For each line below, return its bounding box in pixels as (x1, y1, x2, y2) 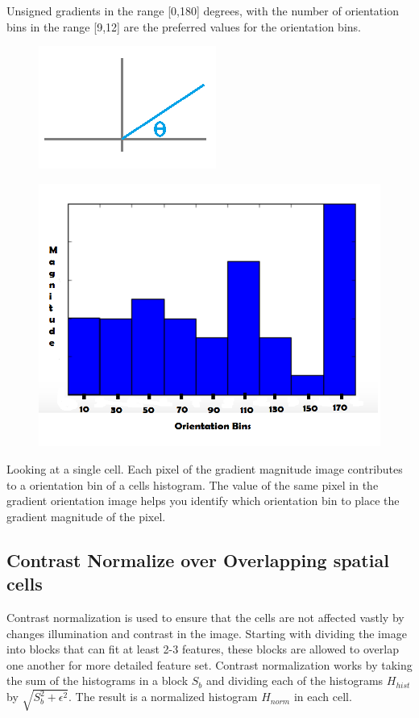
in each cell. (293, 688, 352, 705)
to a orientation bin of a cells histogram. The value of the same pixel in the (6, 476, 379, 493)
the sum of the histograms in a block (6, 672, 189, 689)
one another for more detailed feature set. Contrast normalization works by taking (6, 656, 413, 673)
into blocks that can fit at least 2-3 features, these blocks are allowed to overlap (6, 641, 399, 657)
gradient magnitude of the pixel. (6, 507, 166, 524)
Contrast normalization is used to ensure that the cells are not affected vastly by (6, 608, 404, 625)
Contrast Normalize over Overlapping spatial (6, 547, 389, 572)
